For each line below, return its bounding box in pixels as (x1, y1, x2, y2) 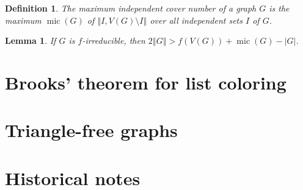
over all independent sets (150, 13, 243, 26)
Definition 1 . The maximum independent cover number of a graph (5, 2, 257, 14)
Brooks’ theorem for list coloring (5, 69, 287, 94)
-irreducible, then (82, 34, 145, 47)
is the (269, 2, 290, 14)
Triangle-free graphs (5, 118, 178, 142)
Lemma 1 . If (5, 34, 56, 47)
